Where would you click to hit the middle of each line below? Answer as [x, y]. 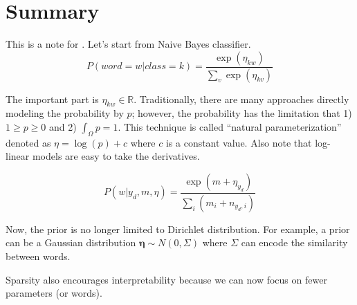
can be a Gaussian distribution [71, 242]
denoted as [28, 142]
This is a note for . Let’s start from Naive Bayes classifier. [128, 44]
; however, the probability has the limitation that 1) [242, 113]
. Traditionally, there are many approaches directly [241, 99]
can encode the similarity [294, 242]
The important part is [52, 99]
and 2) [63, 126]
